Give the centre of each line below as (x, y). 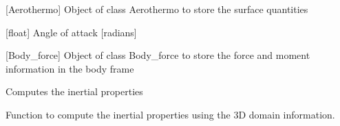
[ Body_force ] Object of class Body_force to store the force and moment (158, 55)
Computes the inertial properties (74, 91)
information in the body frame (70, 68)
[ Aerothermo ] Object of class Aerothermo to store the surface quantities (157, 9)
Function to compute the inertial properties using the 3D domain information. (170, 114)
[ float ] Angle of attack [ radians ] (71, 32)
